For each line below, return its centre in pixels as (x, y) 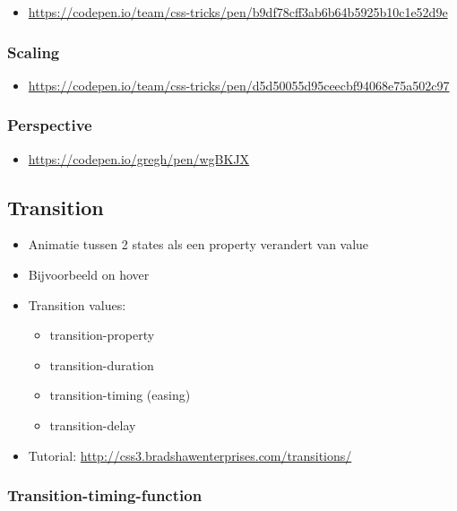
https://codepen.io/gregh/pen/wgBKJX (139, 158)
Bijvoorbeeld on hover (89, 275)
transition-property (102, 335)
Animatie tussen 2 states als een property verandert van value (198, 244)
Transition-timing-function (105, 495)
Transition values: (77, 304)
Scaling (34, 52)
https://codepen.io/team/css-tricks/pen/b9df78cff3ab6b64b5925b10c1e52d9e (238, 12)
